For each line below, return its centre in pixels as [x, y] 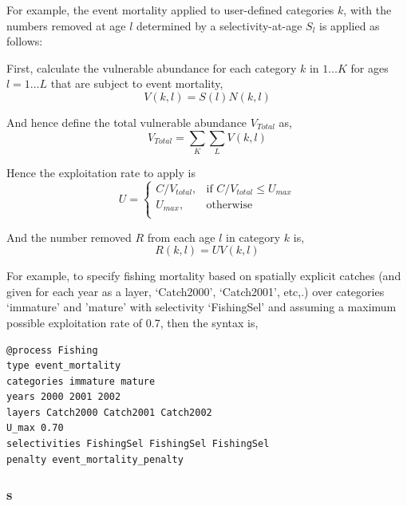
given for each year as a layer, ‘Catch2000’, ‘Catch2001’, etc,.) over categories [196, 291]
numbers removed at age [66, 25]
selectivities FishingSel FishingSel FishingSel [138, 444]
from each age [181, 237]
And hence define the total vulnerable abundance [127, 122]
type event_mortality [64, 366]
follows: [25, 41]
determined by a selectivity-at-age [219, 25]
